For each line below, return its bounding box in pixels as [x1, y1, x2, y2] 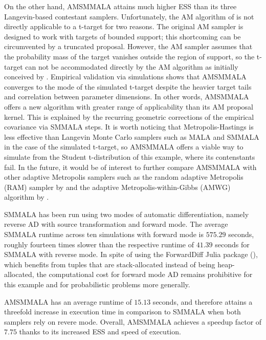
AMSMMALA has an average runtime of [4, 296, 132, 307]
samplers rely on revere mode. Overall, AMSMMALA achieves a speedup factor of [4, 316, 262, 327]
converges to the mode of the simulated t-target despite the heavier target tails [4, 81, 252, 92]
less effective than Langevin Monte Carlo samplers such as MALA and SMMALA [4, 131, 259, 142]
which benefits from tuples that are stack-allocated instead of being [4, 259, 215, 269]
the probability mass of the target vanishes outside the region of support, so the [4, 51, 255, 61]
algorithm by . [4, 192, 49, 202]
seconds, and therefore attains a [152, 296, 253, 307]
